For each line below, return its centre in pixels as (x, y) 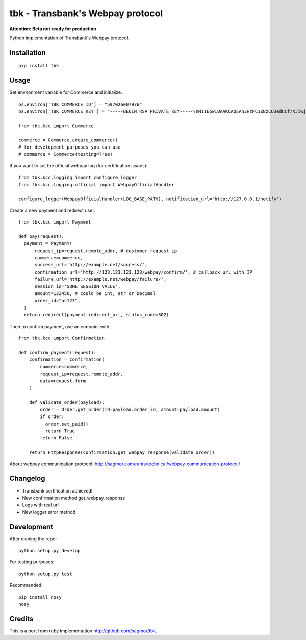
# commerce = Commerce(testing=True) (66, 154)
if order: (52, 417)
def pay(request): (42, 236)
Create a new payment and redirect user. (52, 210)
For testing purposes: (32, 562)
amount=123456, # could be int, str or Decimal (95, 294)
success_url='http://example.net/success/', (91, 265)
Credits (21, 618)
